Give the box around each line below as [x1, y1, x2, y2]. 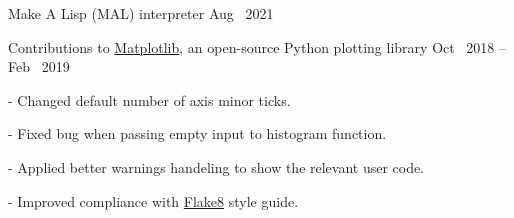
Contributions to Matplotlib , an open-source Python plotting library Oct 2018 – [8, 36, 507, 57]
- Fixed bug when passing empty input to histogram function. [8, 123, 387, 144]
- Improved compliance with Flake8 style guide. [8, 190, 299, 211]
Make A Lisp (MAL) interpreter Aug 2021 [8, 3, 274, 23]
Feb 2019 [8, 56, 70, 77]
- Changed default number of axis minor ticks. [8, 89, 291, 110]
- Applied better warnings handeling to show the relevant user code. [8, 156, 425, 177]
